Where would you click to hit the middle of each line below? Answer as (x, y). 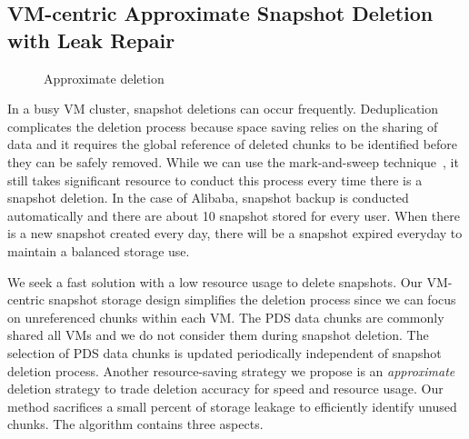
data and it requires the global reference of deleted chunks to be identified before (233, 144)
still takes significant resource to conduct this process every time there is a (215, 180)
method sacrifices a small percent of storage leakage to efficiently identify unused (232, 406)
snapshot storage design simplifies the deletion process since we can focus (252, 299)
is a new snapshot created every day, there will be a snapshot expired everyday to (235, 233)
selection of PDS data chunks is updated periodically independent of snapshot (225, 352)
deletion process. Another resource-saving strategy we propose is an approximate (231, 370)
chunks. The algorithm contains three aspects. (135, 424)
